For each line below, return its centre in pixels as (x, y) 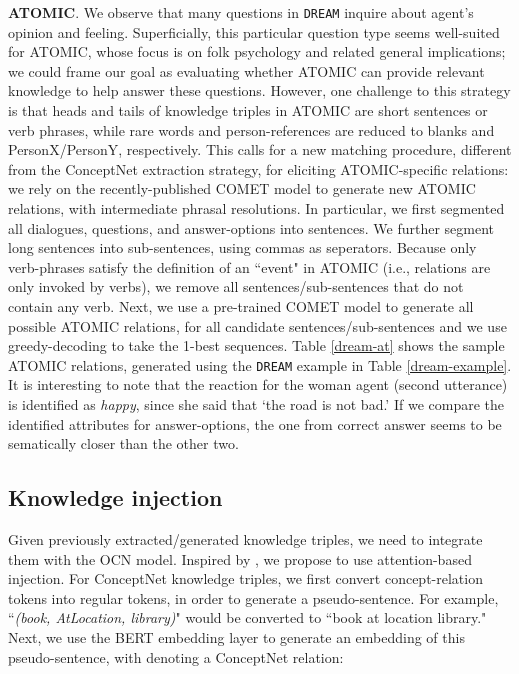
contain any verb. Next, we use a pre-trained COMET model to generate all (241, 305)
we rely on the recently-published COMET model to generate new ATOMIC (242, 188)
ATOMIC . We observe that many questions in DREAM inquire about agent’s (241, 12)
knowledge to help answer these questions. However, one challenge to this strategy (259, 90)
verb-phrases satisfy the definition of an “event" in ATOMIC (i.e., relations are (249, 266)
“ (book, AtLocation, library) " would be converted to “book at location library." (247, 617)
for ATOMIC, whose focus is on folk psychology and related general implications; (257, 51)
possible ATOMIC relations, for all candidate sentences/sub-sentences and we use (257, 325)
